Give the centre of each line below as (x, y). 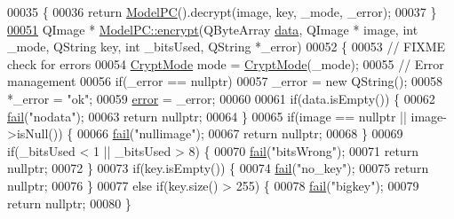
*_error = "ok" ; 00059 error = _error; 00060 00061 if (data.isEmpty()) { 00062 (221, 98)
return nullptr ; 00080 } (69, 203)
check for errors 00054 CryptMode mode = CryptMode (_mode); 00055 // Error (226, 63)
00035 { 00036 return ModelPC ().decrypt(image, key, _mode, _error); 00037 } (222, 12)
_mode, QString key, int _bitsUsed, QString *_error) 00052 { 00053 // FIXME (227, 47)
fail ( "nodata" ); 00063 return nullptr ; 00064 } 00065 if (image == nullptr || (207, 116)
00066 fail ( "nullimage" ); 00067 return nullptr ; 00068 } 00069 (240, 133)
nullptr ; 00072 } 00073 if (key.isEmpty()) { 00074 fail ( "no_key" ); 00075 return (218, 168)
